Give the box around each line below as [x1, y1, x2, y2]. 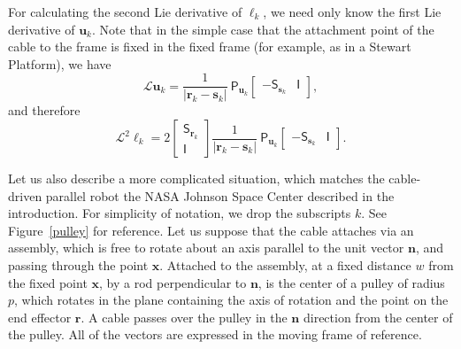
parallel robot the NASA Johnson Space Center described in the [45, 186, 395, 205]
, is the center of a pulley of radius [257, 273, 445, 291]
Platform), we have [8, 54, 111, 73]
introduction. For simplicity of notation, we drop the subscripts [8, 204, 351, 222]
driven [8, 186, 42, 205]
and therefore [8, 101, 81, 120]
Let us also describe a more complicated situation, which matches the [8, 169, 385, 188]
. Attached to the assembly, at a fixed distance [159, 256, 411, 274]
